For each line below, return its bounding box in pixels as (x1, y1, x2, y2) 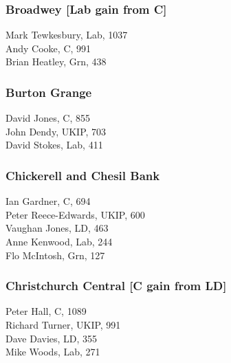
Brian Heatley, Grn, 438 (5, 54, 107, 69)
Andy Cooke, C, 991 (5, 41, 91, 55)
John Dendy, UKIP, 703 (5, 124, 107, 138)
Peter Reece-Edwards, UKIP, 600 (5, 207, 145, 221)
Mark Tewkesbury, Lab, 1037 (5, 27, 128, 42)
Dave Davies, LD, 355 (5, 331, 98, 345)
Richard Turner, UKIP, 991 (5, 318, 121, 331)
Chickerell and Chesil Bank (5, 166, 160, 184)
